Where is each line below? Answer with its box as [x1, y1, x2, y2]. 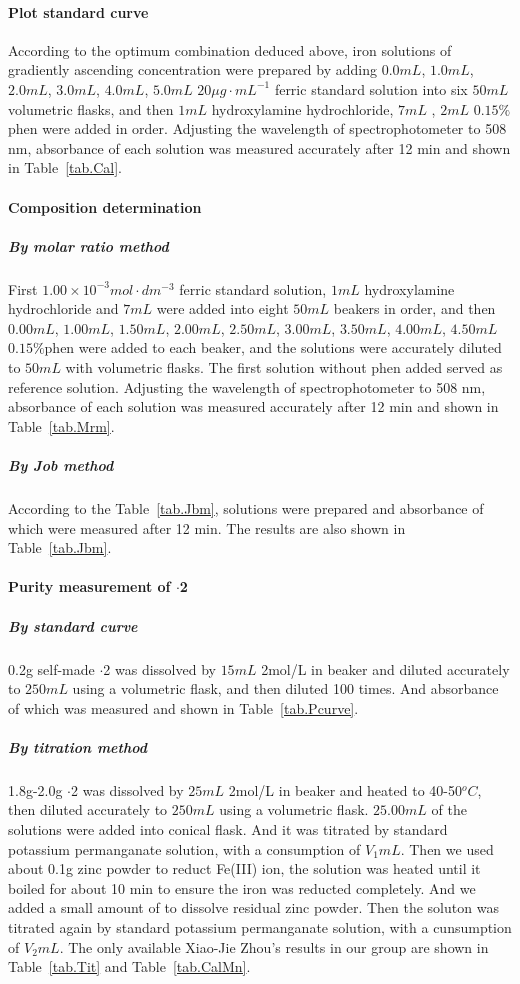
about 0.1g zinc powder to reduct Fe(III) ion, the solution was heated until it [8, 858, 481, 879]
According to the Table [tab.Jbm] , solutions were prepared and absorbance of [8, 498, 484, 519]
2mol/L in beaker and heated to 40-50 [228, 779, 462, 800]
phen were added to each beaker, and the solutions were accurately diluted [44, 337, 502, 358]
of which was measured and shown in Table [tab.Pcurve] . [8, 697, 359, 718]
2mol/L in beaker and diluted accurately [261, 658, 510, 679]
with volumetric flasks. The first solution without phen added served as [65, 357, 503, 378]
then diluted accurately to [8, 799, 168, 820]
